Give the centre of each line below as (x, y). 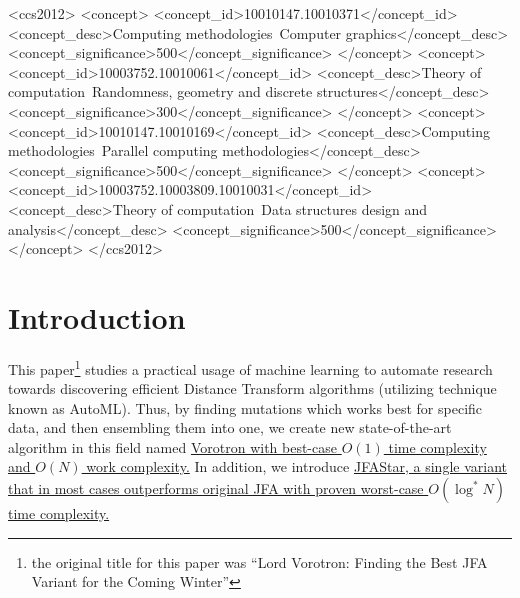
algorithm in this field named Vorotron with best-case (172, 446)
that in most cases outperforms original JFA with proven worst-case (216, 488)
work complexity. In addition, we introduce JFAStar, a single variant (296, 466)
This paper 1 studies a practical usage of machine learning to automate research (250, 367)
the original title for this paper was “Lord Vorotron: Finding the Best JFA (259, 561)
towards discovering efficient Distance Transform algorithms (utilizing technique (252, 388)
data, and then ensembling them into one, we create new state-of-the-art (230, 427)
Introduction (97, 316)
